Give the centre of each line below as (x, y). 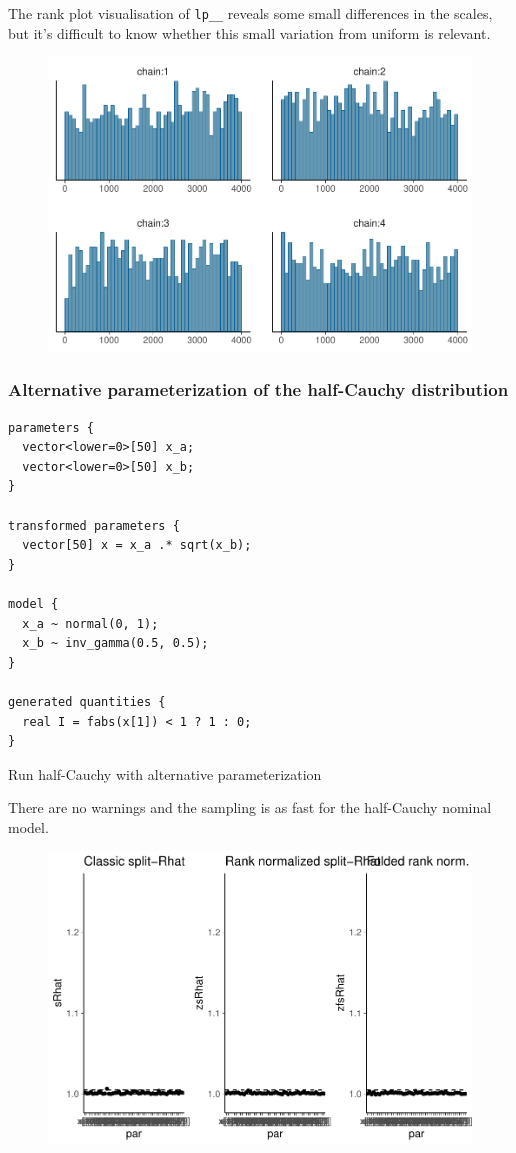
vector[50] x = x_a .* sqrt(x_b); (137, 545)
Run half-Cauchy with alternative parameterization (165, 773)
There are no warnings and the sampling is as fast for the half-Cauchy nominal (250, 807)
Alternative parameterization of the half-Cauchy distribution (258, 389)
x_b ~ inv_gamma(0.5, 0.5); (115, 643)
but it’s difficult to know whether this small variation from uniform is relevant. (249, 32)
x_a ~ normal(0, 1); (90, 623)
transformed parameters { (94, 525)
